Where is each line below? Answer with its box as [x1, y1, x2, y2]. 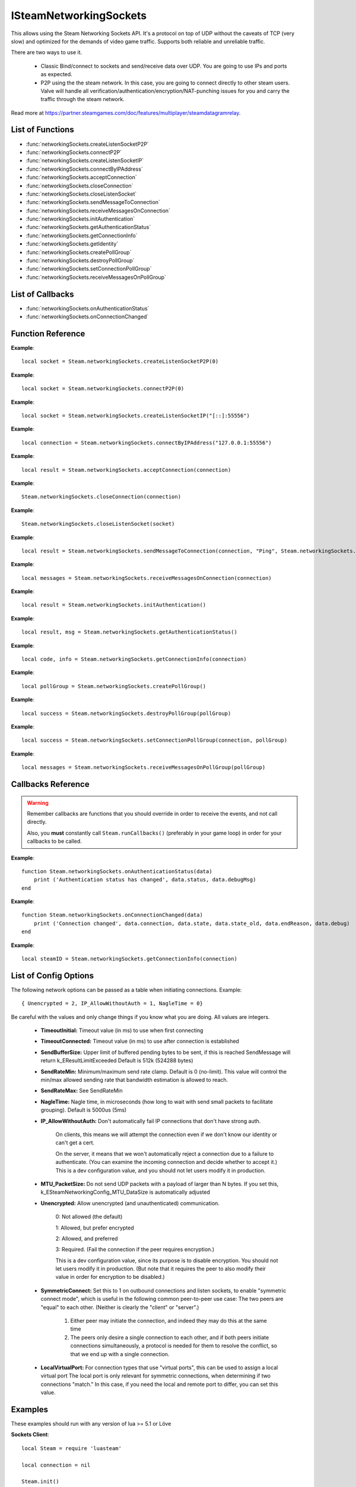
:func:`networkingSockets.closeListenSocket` [26, 190, 137, 197]
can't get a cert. [55, 1139, 95, 1146]
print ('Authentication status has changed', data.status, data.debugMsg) [33, 876, 256, 883]
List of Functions [11, 125, 74, 135]
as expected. [40, 71, 72, 78]
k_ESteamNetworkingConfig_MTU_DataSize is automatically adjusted [40, 1188, 211, 1196]
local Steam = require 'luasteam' [21, 1445, 122, 1451]
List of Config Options [11, 970, 94, 981]
